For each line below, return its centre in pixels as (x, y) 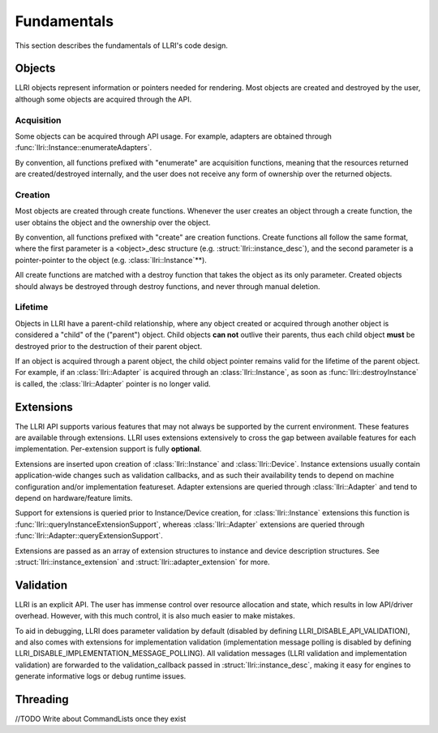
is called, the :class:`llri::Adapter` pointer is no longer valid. (113, 384)
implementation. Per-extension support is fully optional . (108, 449)
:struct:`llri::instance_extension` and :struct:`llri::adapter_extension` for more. (143, 562)
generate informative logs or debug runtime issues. (101, 676)
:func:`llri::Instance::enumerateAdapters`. (84, 148)
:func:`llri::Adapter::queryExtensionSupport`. (89, 536)
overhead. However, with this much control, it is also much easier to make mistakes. (155, 616)
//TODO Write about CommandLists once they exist (101, 719)
